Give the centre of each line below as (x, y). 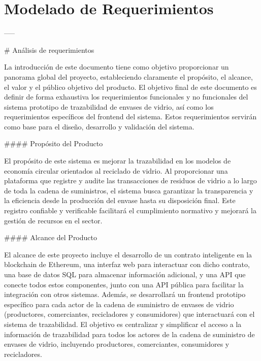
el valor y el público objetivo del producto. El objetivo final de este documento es (130, 87)
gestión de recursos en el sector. (53, 220)
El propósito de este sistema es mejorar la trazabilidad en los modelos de (118, 161)
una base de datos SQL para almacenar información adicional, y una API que (125, 274)
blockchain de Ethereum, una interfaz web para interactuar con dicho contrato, (127, 264)
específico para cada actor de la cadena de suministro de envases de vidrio (119, 304)
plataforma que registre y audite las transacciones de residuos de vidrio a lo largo (130, 180)
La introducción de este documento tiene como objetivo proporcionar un (117, 67)
